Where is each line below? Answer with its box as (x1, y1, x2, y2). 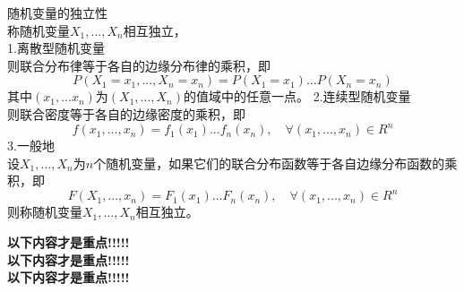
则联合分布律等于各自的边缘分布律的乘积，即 (7, 56, 271, 74)
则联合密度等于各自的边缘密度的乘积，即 (7, 104, 245, 123)
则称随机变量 (7, 202, 82, 221)
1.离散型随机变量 (7, 39, 105, 57)
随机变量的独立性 (7, 4, 107, 21)
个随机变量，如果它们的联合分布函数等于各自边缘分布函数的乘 (93, 153, 458, 172)
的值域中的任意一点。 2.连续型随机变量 (184, 87, 411, 106)
